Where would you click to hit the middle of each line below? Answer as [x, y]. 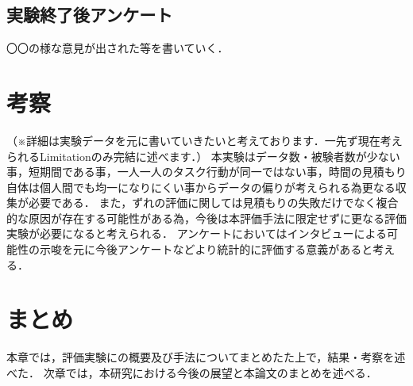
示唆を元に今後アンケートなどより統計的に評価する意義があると [206, 249]
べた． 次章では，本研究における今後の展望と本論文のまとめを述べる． [192, 372]
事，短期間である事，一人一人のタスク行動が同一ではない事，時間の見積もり [206, 172]
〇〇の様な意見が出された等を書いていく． [118, 48]
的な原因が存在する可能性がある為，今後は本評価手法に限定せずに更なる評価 [206, 218]
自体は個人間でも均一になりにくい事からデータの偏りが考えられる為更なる [201, 187]
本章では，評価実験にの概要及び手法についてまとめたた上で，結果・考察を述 [206, 357]
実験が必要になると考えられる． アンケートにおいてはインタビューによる [197, 233]
